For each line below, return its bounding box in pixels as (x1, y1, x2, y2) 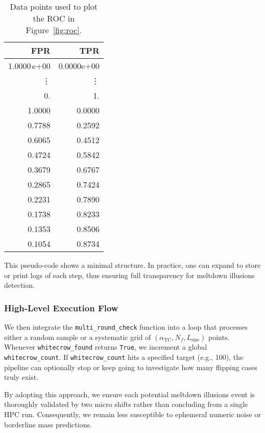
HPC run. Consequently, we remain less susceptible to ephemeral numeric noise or (4, 408, 261, 419)
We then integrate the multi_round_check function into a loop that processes (4, 322, 248, 332)
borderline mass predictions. (4, 419, 92, 429)
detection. (4, 280, 35, 290)
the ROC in (33, 12, 75, 24)
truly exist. (4, 372, 39, 382)
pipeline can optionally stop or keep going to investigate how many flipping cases (4, 361, 257, 372)
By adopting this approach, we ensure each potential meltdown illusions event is (4, 389, 255, 399)
